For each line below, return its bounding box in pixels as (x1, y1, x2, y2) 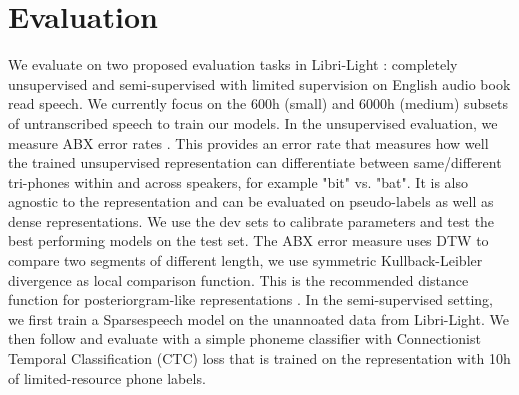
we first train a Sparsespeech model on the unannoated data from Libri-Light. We (8, 308, 509, 329)
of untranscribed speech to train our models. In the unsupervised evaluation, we (8, 112, 498, 133)
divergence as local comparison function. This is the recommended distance (8, 269, 469, 290)
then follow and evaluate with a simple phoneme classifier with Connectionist (8, 328, 481, 349)
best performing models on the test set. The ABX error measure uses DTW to (8, 230, 489, 251)
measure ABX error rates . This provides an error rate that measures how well (8, 132, 489, 153)
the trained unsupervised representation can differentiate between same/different (8, 152, 502, 173)
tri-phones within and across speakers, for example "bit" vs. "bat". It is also (8, 171, 468, 192)
